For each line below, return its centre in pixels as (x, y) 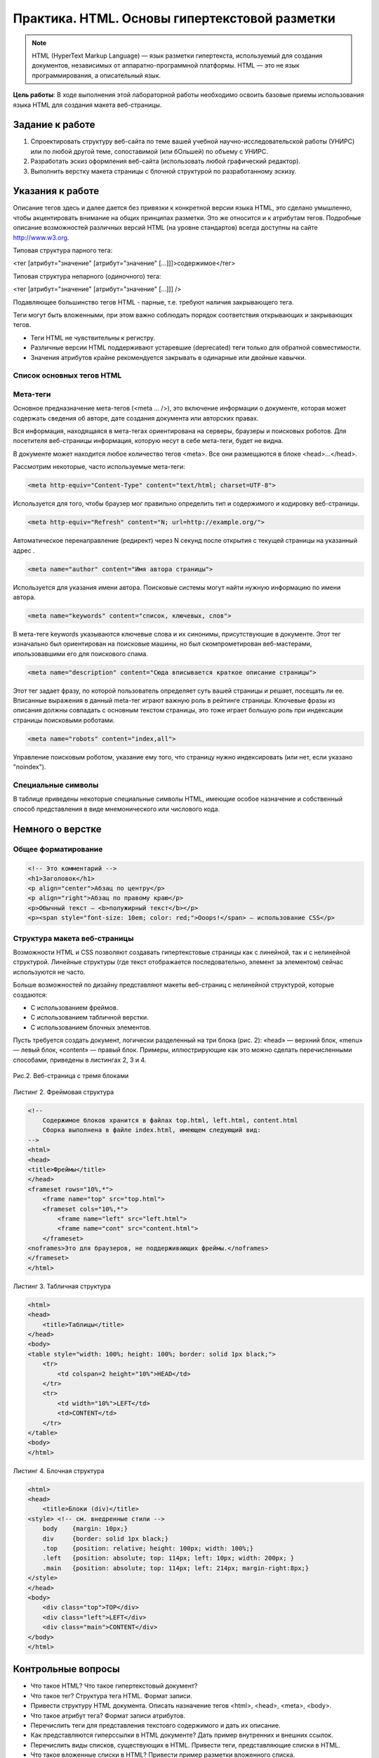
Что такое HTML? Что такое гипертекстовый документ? (114, 1686)
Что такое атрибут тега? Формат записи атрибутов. (108, 1715)
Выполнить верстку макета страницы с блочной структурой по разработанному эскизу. (164, 171)
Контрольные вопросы (66, 1669)
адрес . (24, 550)
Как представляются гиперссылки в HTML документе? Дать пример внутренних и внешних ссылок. (182, 1735)
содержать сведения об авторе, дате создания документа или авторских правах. (136, 418)
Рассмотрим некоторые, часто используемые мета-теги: (99, 467)
